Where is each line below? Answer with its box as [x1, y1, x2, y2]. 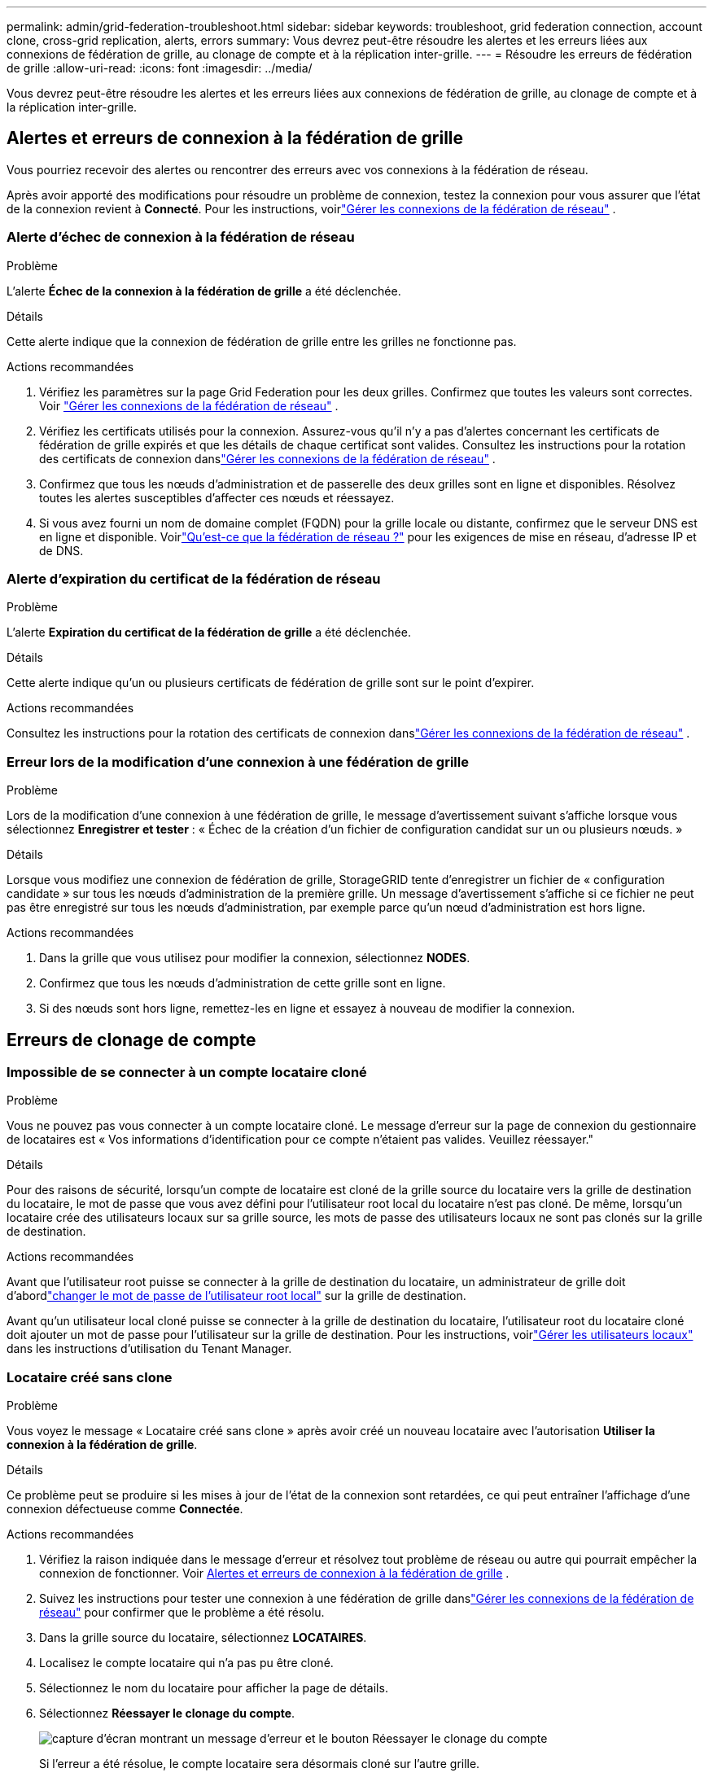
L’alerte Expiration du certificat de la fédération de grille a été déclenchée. [7, 625, 411, 640]
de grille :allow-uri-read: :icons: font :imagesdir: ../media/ [7, 61, 313, 75]
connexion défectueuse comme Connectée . [7, 1502, 243, 1517]
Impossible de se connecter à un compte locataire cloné [7, 1063, 367, 1080]
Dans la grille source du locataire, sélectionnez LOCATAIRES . [39, 1630, 367, 1645]
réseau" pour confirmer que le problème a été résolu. [39, 1605, 325, 1620]
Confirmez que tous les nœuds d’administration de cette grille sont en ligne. [39, 976, 446, 991]
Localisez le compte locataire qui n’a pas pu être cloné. [39, 1656, 334, 1670]
